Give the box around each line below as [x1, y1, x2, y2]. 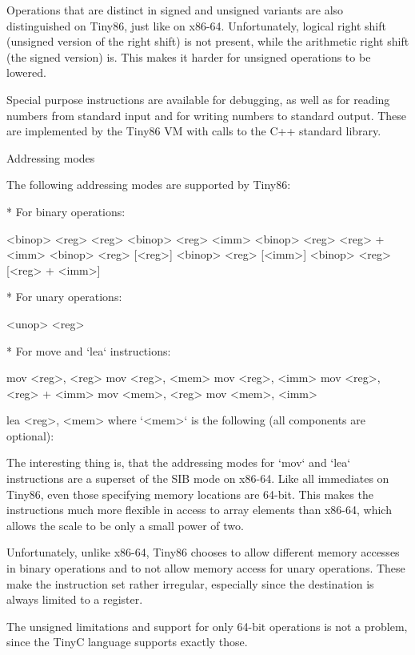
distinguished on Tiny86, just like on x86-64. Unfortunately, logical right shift [6, 17, 386, 34]
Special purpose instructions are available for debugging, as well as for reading [6, 90, 390, 107]
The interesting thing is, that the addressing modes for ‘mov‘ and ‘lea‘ [6, 454, 351, 471]
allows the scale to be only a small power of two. [6, 516, 244, 533]
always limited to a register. [6, 591, 143, 608]
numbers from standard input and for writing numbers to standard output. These [6, 106, 407, 123]
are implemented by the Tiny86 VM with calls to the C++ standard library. [6, 123, 381, 139]
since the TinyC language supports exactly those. [6, 633, 248, 650]
